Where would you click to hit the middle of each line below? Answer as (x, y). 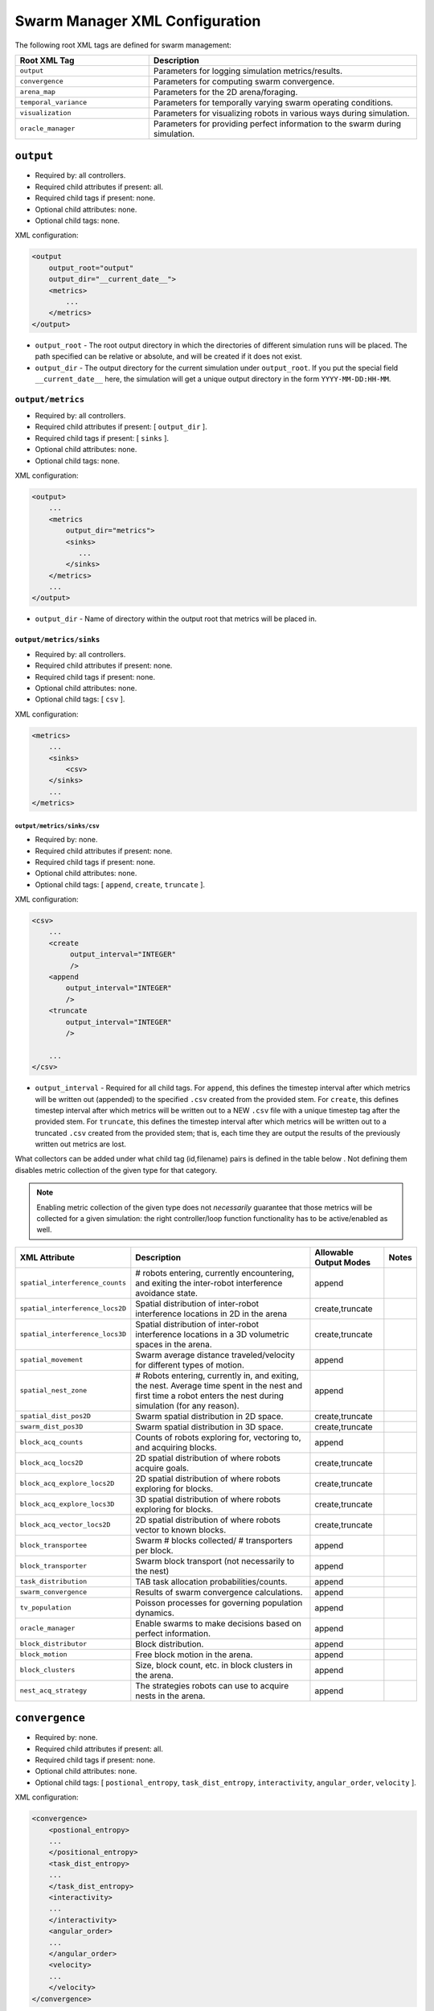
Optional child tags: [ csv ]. (80, 699)
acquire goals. (162, 1468)
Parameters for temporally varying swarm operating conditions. (273, 102)
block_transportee (53, 1546)
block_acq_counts (51, 1443)
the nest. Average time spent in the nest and (219, 1385)
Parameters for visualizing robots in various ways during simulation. (281, 113)
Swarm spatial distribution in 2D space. (209, 1416)
